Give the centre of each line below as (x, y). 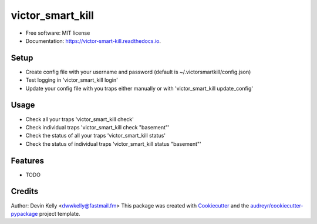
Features (27, 161)
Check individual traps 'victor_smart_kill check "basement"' (97, 127)
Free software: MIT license (58, 33)
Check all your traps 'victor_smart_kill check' (80, 119)
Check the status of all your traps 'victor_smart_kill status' (96, 136)
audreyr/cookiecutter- (277, 205)
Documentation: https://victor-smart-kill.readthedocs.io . (93, 41)
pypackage (24, 213)
